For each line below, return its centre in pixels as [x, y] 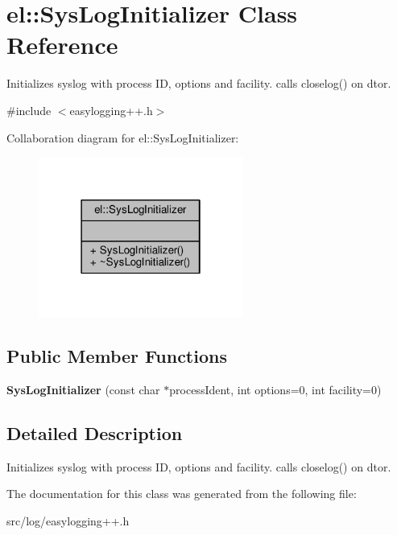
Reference [62, 45]
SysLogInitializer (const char [83, 389]
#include [29, 110]
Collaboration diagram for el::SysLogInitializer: [123, 137]
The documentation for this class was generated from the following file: [182, 494]
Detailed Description [95, 432]
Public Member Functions [117, 356]
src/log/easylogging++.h [68, 520]
